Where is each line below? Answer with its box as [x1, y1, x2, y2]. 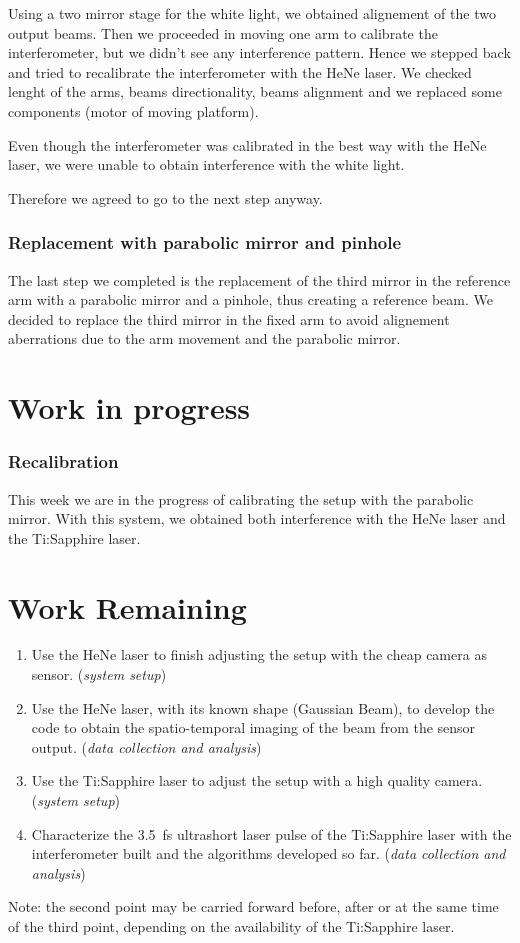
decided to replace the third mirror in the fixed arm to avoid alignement [8, 308, 450, 329]
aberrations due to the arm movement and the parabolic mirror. [8, 328, 401, 349]
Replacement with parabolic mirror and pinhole [8, 230, 402, 255]
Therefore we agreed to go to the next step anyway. [8, 187, 323, 208]
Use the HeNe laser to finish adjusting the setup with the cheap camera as [31, 644, 487, 665]
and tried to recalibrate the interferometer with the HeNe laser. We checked [8, 61, 472, 82]
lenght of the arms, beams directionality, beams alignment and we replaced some [8, 81, 502, 102]
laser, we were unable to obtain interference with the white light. [8, 154, 405, 175]
